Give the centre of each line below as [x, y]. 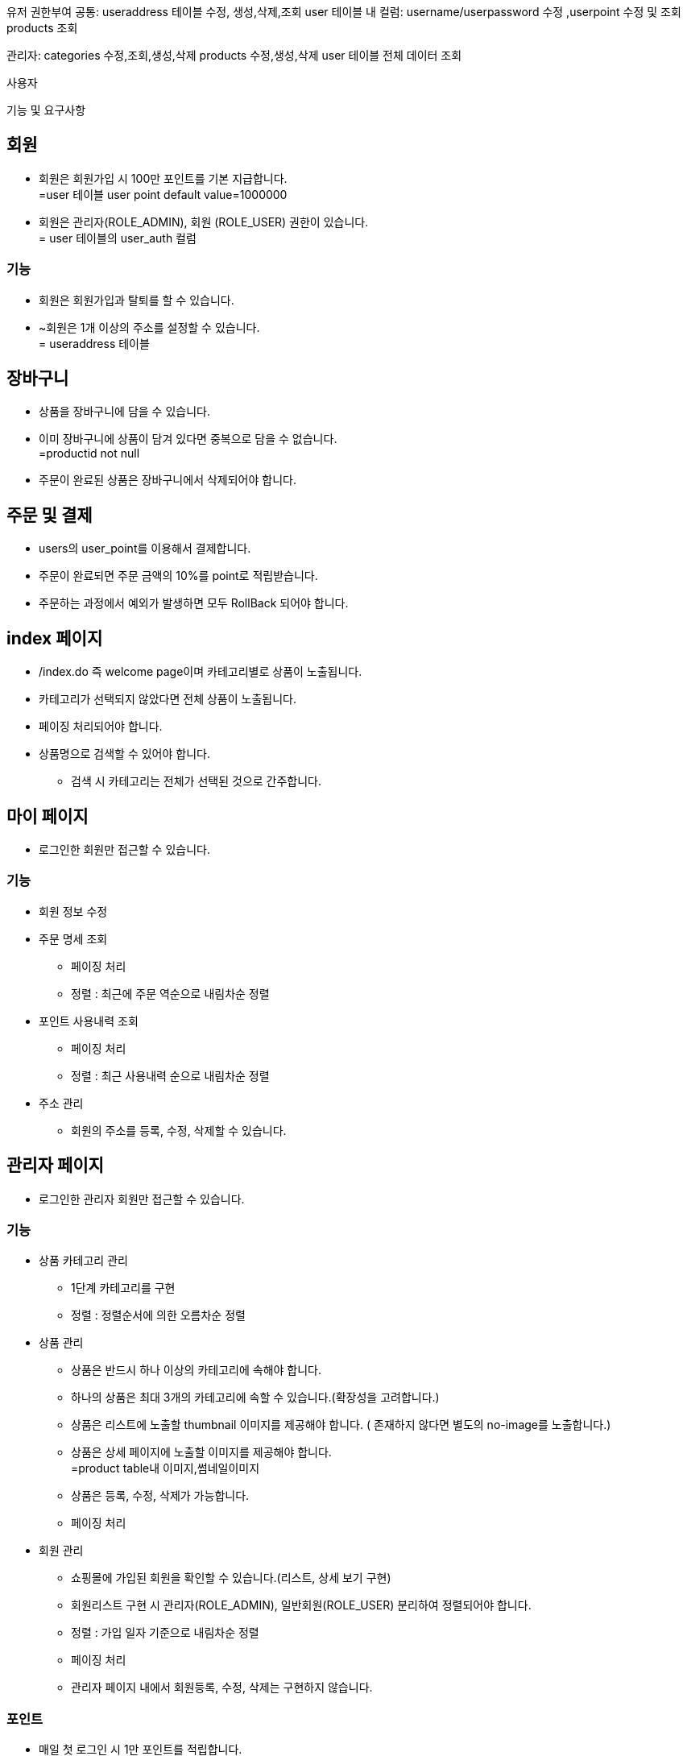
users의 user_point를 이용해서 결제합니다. [145, 549]
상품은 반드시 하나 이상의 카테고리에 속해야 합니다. [197, 1370]
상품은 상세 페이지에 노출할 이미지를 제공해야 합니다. [201, 1452]
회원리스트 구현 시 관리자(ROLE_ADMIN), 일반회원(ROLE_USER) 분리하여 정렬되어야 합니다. [301, 1605]
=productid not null [89, 453]
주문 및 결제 [50, 515]
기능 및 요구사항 [46, 110]
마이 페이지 [48, 816]
